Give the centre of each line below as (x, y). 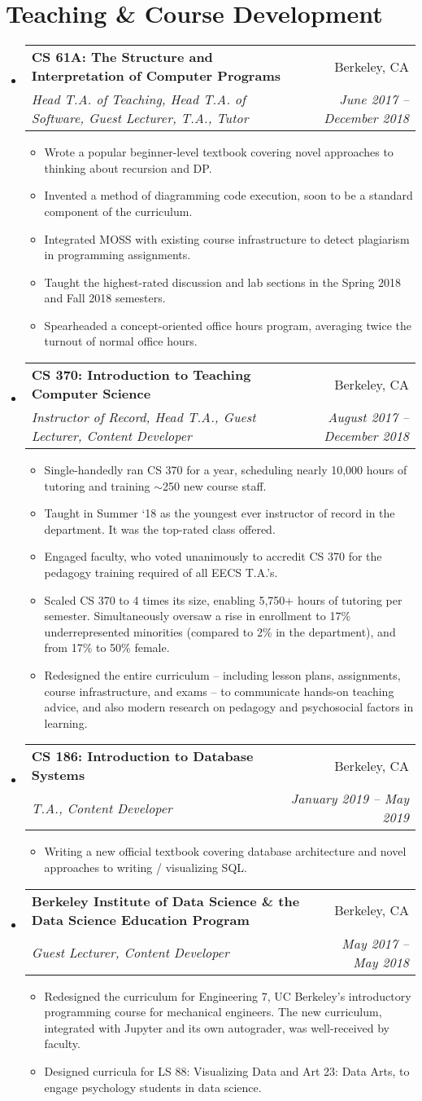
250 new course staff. (215, 485)
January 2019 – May (350, 799)
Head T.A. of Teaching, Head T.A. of (138, 99)
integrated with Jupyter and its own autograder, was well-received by (217, 1027)
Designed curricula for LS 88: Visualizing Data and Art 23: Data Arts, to (227, 1070)
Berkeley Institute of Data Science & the (165, 901)
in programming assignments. (117, 255)
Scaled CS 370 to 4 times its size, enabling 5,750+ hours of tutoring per (223, 599)
